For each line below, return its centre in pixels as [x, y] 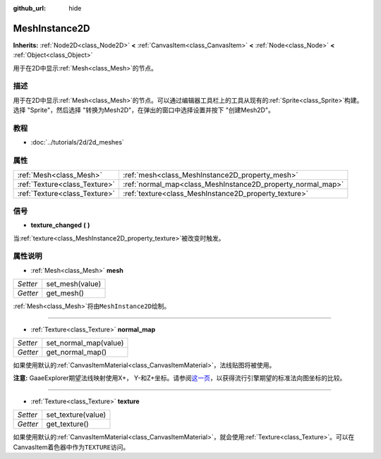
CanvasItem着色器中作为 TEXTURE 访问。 [71, 447]
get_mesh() [65, 293]
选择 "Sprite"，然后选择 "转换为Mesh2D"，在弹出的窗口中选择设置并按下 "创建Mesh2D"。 [144, 110]
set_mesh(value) [74, 284]
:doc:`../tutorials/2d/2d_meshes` [78, 142]
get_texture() [68, 424]
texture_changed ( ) [60, 225]
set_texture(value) [76, 415]
